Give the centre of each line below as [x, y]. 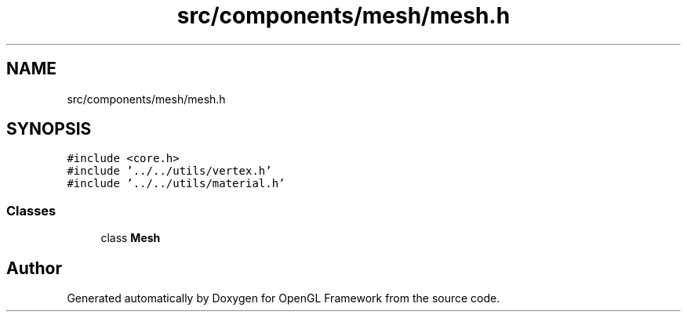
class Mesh [131, 238]
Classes [31, 210]
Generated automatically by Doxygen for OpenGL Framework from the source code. [284, 298]
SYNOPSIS [49, 129]
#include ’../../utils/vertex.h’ [169, 171]
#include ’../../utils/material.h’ [176, 184]
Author [34, 268]
